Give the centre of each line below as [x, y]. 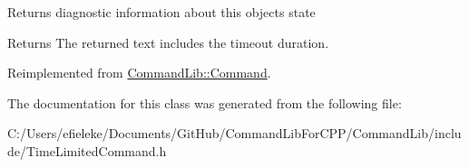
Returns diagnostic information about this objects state [161, 12]
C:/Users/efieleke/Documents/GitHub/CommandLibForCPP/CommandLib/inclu [234, 133]
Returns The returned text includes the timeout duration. [168, 42]
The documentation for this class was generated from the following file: [205, 102]
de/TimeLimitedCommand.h [87, 150]
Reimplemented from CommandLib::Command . [139, 73]
